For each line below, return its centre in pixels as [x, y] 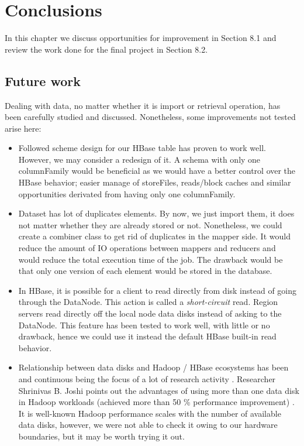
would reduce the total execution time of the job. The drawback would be [151, 259]
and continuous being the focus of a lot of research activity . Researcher [147, 378]
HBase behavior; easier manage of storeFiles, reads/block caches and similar [155, 182]
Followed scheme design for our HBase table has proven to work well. [142, 148]
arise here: [23, 128]
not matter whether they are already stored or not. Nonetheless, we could [150, 224]
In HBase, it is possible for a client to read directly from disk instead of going [158, 290]
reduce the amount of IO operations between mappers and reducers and [147, 248]
